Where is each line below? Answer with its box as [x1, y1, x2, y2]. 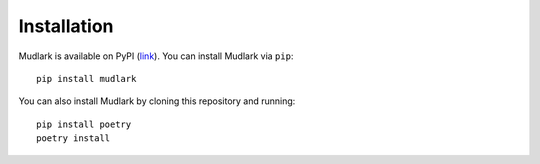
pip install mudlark [36, 73, 137, 84]
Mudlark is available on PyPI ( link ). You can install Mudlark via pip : [18, 50, 294, 62]
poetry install [36, 133, 111, 144]
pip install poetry [36, 118, 132, 130]
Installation [18, 15, 114, 37]
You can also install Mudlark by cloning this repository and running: [18, 95, 296, 107]
